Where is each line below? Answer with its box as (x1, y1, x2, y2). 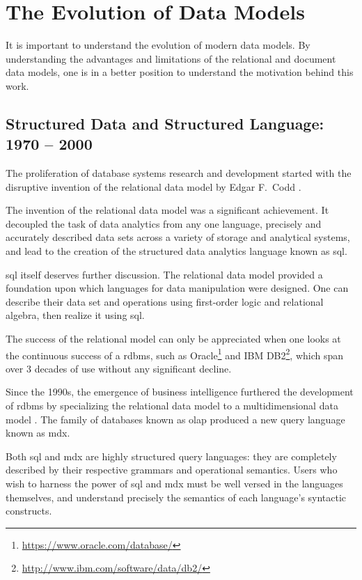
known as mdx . (6, 425, 70, 440)
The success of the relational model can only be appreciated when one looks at (6, 331, 341, 346)
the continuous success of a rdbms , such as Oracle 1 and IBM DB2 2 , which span (6, 345, 344, 362)
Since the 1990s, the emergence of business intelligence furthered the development (6, 384, 354, 399)
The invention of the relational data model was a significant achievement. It (6, 203, 329, 217)
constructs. (6, 503, 52, 518)
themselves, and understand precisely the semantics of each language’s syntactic (6, 489, 347, 504)
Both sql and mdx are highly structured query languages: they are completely (6, 448, 337, 463)
